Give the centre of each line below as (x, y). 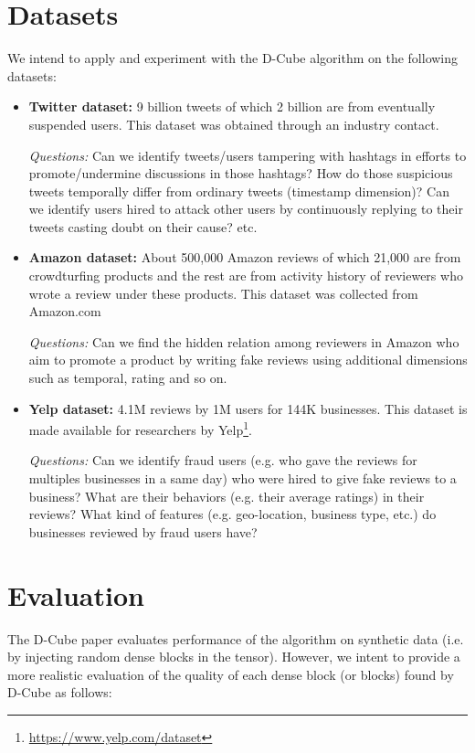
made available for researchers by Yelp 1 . (140, 428)
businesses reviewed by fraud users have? (143, 531)
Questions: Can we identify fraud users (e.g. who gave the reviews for (223, 460)
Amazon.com (65, 311)
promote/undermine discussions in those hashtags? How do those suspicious (241, 173)
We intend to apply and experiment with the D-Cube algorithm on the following (233, 58)
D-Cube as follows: (60, 692)
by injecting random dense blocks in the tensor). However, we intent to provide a (234, 657)
